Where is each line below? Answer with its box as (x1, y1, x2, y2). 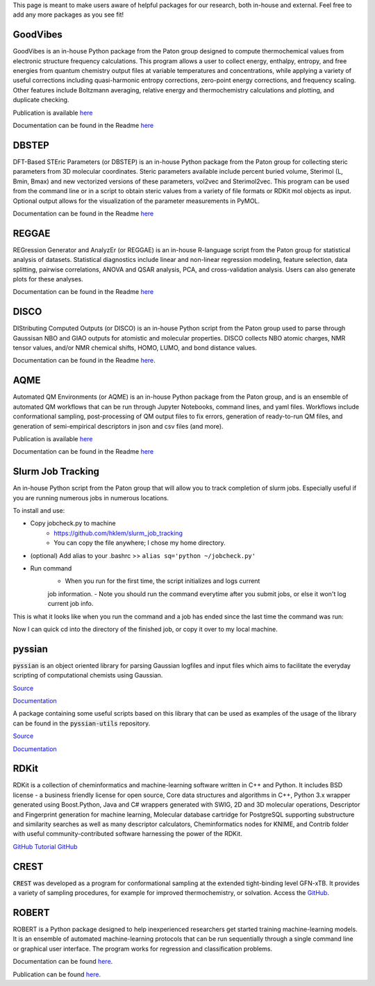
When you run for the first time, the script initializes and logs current (65, 577, 260, 585)
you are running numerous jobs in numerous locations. (12, 493, 169, 502)
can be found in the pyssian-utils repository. (12, 719, 151, 728)
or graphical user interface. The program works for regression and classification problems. (12, 944, 273, 953)
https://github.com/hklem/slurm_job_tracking (53, 529, 183, 537)
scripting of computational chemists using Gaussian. (12, 671, 163, 680)
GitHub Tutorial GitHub (12, 842, 78, 851)
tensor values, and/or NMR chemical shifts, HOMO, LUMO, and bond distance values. (12, 344, 257, 352)
